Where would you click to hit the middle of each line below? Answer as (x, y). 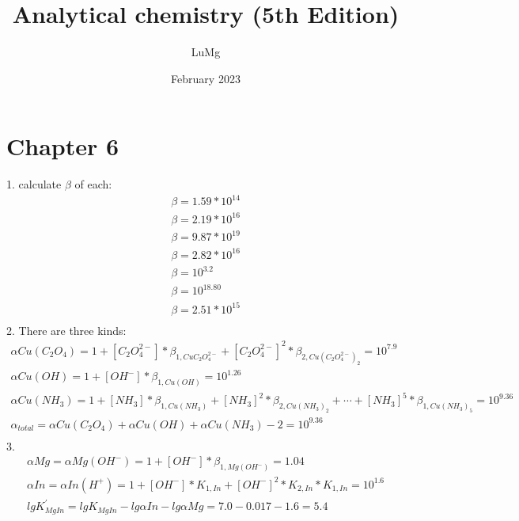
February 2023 (206, 78)
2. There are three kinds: (66, 330)
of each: (93, 184)
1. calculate (34, 184)
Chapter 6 (63, 146)
